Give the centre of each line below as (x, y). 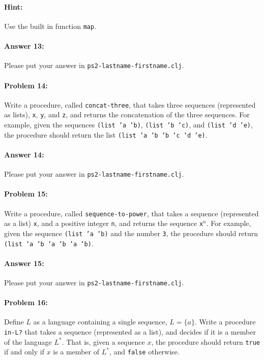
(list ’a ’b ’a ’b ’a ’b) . (49, 243)
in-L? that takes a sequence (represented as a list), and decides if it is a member (130, 332)
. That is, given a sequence (103, 341)
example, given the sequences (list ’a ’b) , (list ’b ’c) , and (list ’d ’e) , (128, 125)
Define (14, 322)
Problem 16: (26, 302)
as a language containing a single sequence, (100, 322)
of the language (28, 341)
